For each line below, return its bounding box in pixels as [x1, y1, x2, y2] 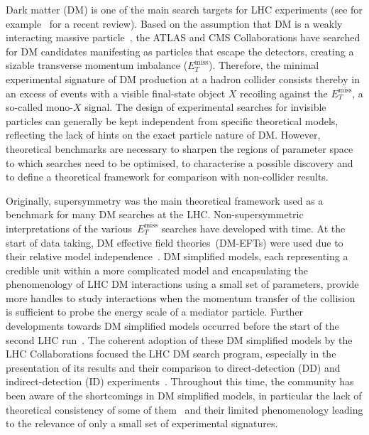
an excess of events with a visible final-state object [6, 85, 226, 100]
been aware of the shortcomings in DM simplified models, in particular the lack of [6, 388, 362, 403]
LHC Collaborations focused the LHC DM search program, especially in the [6, 346, 336, 361]
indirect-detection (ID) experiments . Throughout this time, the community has [6, 374, 354, 389]
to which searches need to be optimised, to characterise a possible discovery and [6, 155, 353, 170]
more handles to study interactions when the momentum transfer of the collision [6, 290, 356, 305]
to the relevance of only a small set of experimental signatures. [6, 416, 278, 431]
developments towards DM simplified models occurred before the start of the [6, 318, 339, 333]
